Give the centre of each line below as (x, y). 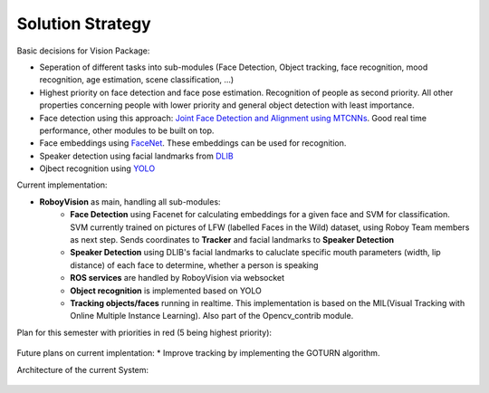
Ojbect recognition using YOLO (97, 168)
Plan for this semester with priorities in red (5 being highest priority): (144, 332)
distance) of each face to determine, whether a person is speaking (194, 265)
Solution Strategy (84, 24)
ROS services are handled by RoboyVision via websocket (177, 278)
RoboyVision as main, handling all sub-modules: (130, 201)
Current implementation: (62, 185)
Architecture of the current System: (83, 369)
